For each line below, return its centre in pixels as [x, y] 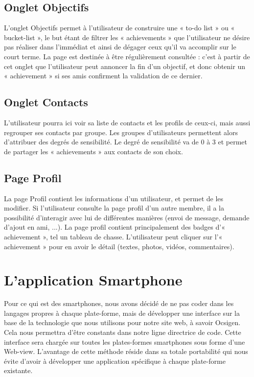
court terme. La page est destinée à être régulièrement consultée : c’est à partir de [127, 56]
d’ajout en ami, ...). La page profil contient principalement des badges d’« [115, 227]
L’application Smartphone [93, 280]
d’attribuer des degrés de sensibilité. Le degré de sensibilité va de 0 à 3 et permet [126, 142]
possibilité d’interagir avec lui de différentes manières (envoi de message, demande [127, 217]
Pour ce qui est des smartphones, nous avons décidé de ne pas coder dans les [119, 303]
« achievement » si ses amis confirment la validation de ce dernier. [103, 76]
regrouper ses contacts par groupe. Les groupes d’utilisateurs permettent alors [121, 132]
